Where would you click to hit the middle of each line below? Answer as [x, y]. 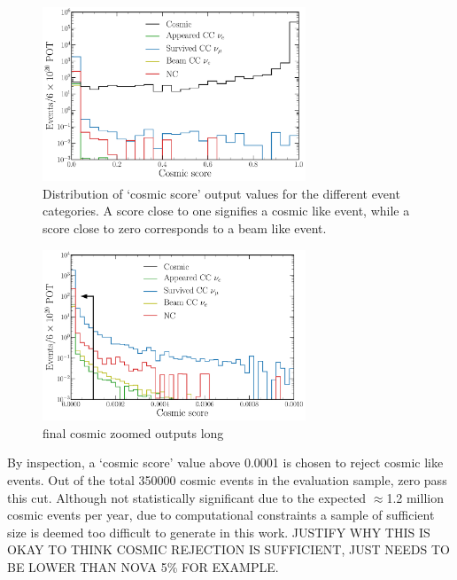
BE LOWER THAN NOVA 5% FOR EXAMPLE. [143, 566]
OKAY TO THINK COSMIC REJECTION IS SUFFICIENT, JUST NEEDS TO [228, 549]
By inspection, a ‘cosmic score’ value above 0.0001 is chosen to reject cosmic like [225, 462]
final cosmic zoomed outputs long [133, 432]
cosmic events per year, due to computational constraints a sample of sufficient [221, 515]
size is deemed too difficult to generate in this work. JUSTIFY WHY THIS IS [219, 532]
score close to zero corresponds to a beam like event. [185, 228]
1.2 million [415, 497]
